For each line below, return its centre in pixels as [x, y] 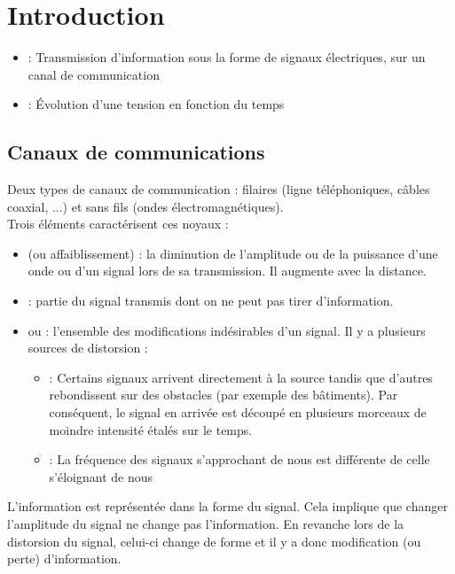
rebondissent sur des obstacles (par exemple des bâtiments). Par [224, 395]
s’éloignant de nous [101, 476]
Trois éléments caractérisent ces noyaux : [118, 224]
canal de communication [94, 74]
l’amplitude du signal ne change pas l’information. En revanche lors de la [206, 524]
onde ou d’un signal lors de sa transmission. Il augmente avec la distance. [227, 271]
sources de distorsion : [88, 348]
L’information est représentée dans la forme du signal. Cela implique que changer [227, 506]
